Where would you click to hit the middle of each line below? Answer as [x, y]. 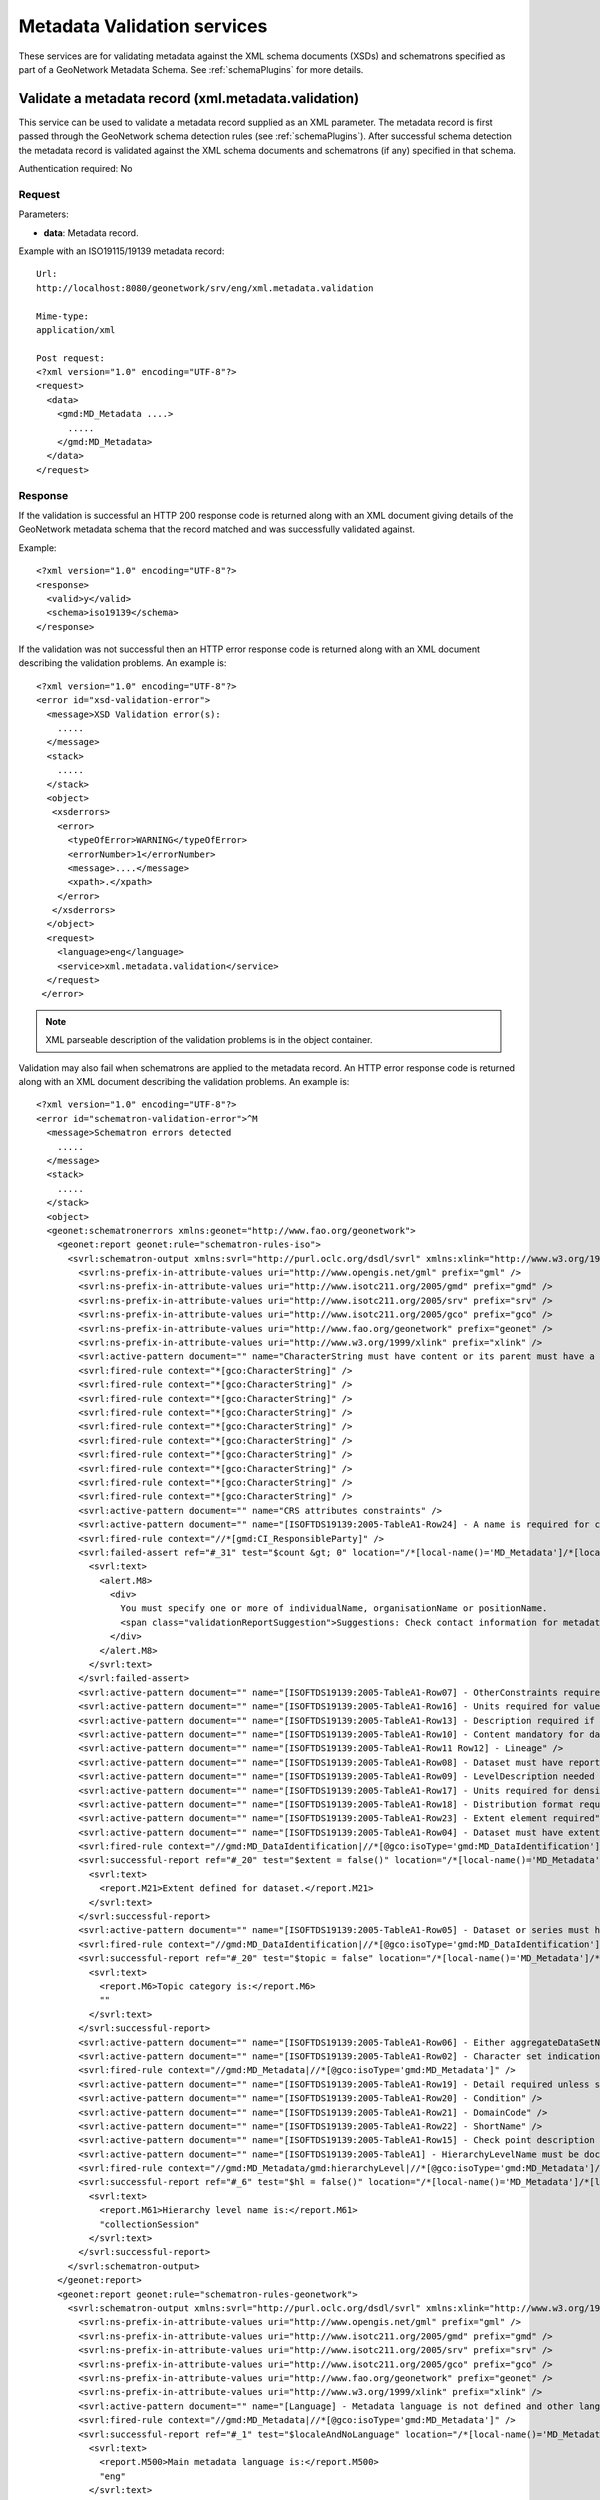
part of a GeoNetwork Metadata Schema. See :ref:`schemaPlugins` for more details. [191, 69]
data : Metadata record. [91, 232]
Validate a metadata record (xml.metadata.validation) [189, 98]
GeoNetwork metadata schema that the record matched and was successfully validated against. [216, 529]
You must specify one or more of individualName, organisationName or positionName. [334, 1608]
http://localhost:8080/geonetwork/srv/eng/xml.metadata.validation [205, 288]
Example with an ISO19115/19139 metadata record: [121, 251]
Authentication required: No [75, 169]
